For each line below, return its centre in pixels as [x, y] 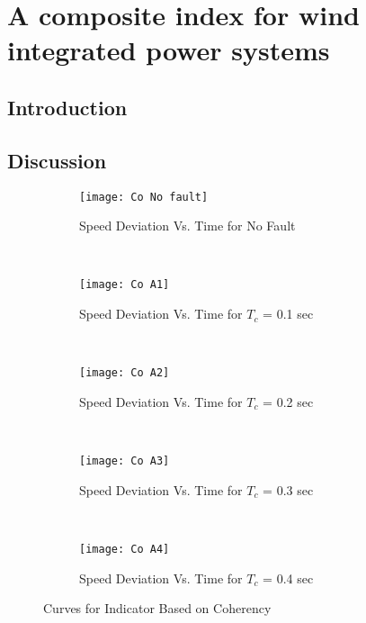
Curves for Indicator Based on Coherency [157, 608]
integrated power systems [169, 50]
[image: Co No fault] [144, 197]
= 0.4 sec [288, 578]
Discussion [57, 160]
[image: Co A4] [125, 549]
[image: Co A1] [125, 285]
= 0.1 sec [288, 314]
